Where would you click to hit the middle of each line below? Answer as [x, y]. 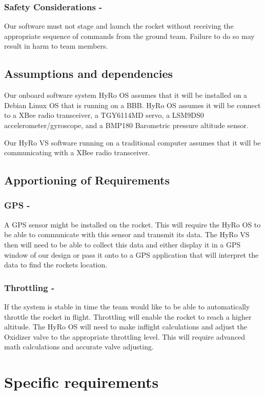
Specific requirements [81, 382]
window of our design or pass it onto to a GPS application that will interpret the [131, 254]
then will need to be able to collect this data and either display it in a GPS [123, 244]
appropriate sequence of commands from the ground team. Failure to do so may [129, 36]
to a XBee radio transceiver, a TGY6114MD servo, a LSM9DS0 [104, 115]
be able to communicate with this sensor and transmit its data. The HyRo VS [127, 234]
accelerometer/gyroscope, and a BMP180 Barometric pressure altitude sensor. [126, 125]
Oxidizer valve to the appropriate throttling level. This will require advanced [125, 336]
